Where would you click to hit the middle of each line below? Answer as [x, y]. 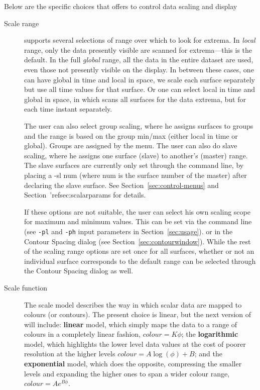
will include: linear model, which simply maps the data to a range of [131, 324]
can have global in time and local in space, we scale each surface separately [140, 79]
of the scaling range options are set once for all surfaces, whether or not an [139, 251]
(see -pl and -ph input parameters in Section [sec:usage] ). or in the [128, 231]
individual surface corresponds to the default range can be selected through [140, 261]
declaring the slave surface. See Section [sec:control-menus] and [121, 185]
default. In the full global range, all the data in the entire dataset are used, [139, 60]
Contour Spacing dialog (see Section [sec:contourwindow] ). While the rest [138, 241]
